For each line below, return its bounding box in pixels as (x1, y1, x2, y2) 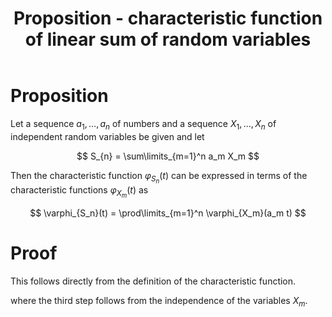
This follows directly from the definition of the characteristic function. (10, 275, 297, 287)
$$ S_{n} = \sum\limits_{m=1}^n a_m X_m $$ (76, 150, 260, 162)
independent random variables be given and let (10, 130, 205, 142)
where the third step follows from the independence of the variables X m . (10, 294, 308, 309)
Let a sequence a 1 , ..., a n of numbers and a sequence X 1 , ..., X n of (10, 117, 277, 132)
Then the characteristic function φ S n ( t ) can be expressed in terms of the (10, 169, 308, 185)
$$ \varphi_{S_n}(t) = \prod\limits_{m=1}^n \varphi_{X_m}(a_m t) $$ (29, 207, 307, 219)
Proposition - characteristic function (13, 7, 323, 30)
